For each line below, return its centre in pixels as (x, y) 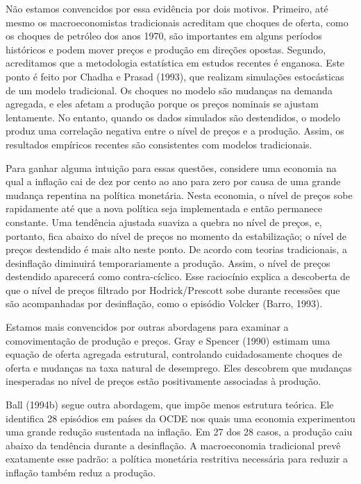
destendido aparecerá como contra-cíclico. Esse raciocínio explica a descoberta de (178, 276)
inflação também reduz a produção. (81, 472)
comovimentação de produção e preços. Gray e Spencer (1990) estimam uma (168, 340)
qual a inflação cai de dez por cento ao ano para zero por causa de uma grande (173, 181)
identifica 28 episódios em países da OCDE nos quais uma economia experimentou (180, 418)
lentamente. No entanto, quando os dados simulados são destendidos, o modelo (173, 117)
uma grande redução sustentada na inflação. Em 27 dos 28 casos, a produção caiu (179, 432)
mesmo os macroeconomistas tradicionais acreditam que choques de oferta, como (177, 22)
